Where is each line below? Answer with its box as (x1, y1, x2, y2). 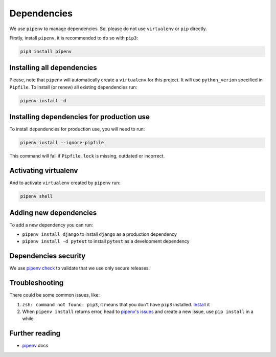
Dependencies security (9, 252, 86, 260)
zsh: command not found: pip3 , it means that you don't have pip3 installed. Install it (22, 301, 210, 307)
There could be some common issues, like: (9, 292, 100, 298)
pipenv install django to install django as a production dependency (22, 231, 177, 237)
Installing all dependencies (9, 63, 97, 72)
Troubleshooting (9, 279, 64, 287)
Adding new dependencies (9, 208, 97, 217)
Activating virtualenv (9, 166, 78, 175)
